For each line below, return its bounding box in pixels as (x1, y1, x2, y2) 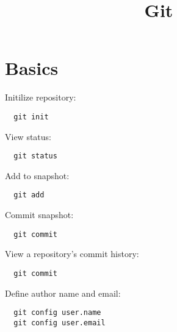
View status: (5, 130, 51, 143)
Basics (5, 55, 59, 80)
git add (13, 191, 45, 200)
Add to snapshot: (5, 169, 70, 182)
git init (13, 112, 49, 121)
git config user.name (13, 308, 101, 317)
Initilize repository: (5, 91, 76, 104)
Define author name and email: (5, 286, 121, 299)
